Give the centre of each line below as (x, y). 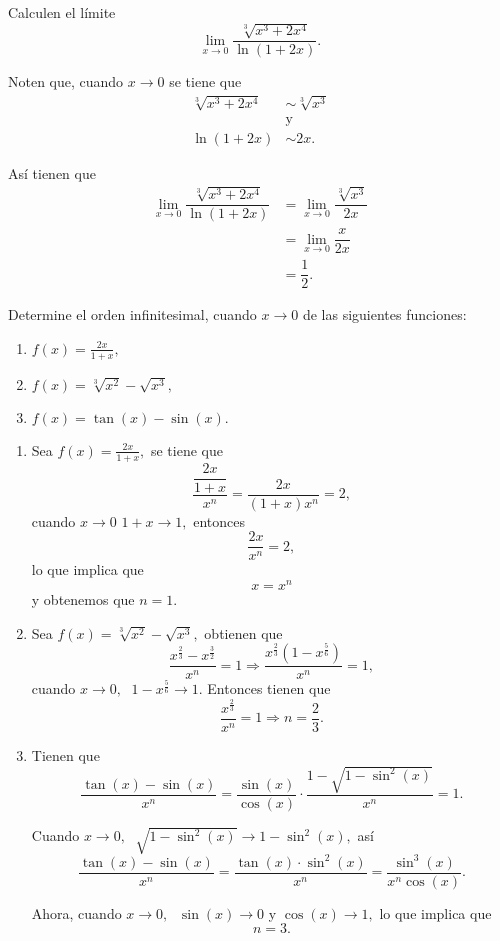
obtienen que (243, 632)
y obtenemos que (83, 599)
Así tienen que (52, 172)
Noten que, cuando (66, 81)
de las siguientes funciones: (384, 314)
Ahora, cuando (76, 912)
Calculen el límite (62, 12)
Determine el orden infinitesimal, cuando (132, 314)
